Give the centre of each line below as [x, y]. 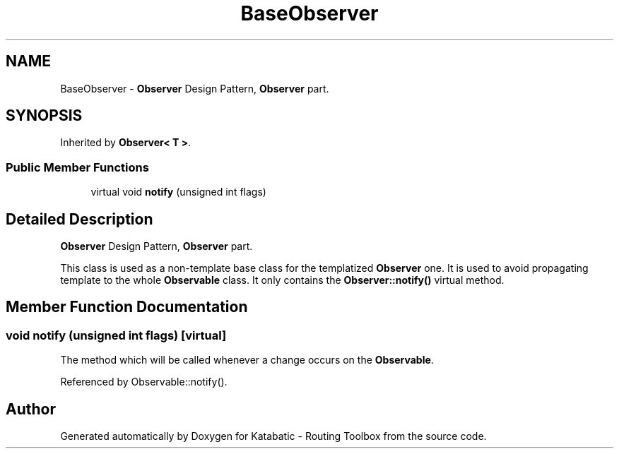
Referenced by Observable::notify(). [144, 382]
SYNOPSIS [44, 116]
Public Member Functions [77, 167]
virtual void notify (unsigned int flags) [178, 192]
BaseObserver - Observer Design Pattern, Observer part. [195, 88]
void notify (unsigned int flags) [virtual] [116, 335]
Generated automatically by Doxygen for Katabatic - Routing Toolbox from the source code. [273, 436]
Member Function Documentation [127, 307]
